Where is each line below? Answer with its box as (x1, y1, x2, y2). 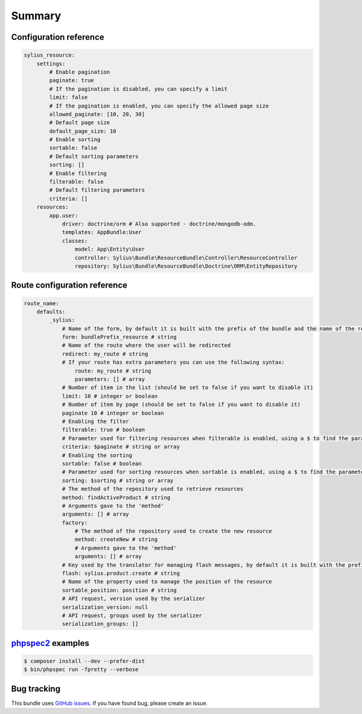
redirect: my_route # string (62, 350, 148, 357)
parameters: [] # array (74, 376, 145, 383)
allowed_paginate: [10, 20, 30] (49, 110, 145, 118)
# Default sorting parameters (49, 153, 139, 160)
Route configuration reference (11, 280, 128, 291)
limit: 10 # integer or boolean (62, 393, 158, 399)
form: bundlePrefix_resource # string (62, 333, 177, 341)
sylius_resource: (24, 52, 75, 58)
